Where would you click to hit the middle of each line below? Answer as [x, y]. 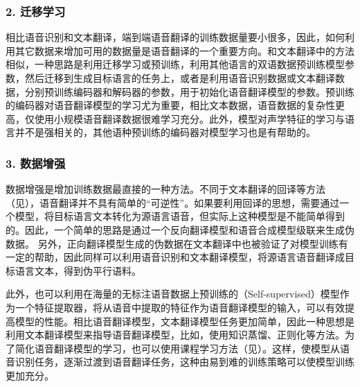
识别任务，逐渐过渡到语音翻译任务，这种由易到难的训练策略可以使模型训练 [184, 362]
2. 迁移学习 [36, 11]
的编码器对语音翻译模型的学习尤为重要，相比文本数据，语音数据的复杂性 [170, 105]
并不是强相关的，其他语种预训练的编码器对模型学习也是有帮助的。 [165, 132]
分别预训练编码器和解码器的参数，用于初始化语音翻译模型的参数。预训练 [189, 91]
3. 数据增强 [36, 163]
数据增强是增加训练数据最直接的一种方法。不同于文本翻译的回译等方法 [165, 189]
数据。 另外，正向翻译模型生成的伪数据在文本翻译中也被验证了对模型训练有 [177, 243]
